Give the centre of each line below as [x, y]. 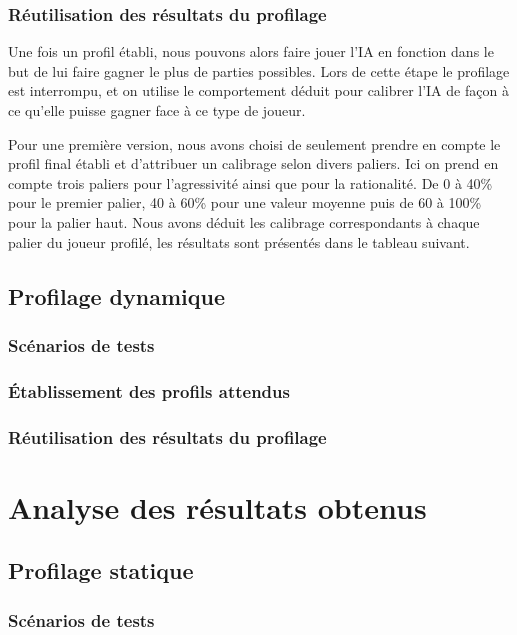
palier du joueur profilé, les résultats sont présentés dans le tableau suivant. [239, 241]
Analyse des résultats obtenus [217, 506]
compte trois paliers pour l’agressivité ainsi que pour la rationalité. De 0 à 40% [250, 182]
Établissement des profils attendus [149, 390]
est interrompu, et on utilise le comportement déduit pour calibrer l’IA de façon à [258, 90]
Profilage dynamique [116, 295]
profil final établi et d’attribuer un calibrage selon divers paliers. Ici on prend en [253, 163]
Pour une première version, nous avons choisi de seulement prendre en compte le [254, 143]
